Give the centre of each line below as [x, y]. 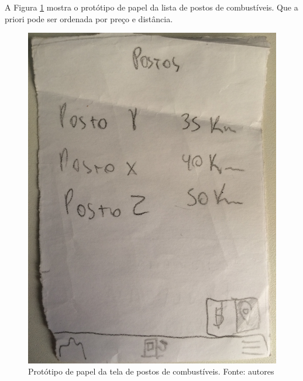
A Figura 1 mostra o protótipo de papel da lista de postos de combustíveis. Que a [151, 7]
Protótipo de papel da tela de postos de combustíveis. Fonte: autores [151, 371]
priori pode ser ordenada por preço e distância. [89, 18]
